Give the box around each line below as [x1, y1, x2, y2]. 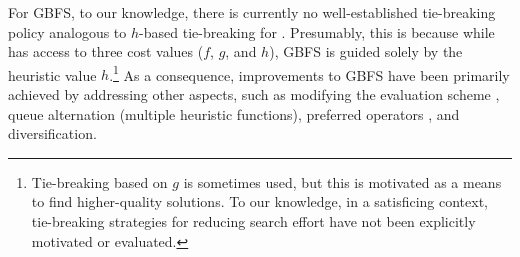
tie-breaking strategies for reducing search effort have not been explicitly [31, 211, 476, 231]
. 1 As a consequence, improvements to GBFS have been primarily [109, 61, 510, 85]
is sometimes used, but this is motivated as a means [183, 171, 502, 192]
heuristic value [8, 64, 97, 85]
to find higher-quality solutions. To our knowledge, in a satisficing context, [31, 191, 488, 212]
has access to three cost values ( [8, 41, 204, 62]
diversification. [8, 123, 97, 144]
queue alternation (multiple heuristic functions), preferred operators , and [8, 103, 460, 124]
